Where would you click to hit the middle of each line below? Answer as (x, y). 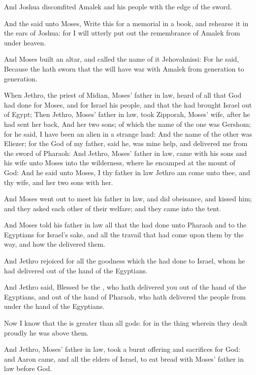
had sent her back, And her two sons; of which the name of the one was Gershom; (128, 124)
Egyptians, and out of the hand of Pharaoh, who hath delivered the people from (125, 296)
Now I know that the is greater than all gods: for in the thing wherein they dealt (126, 323)
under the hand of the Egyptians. (54, 306)
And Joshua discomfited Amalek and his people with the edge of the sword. (118, 6)
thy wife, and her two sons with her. (59, 182)
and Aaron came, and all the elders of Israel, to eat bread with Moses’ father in (124, 358)
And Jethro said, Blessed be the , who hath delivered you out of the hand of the (125, 287)
